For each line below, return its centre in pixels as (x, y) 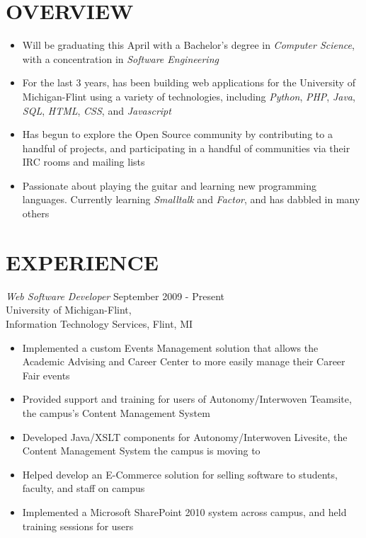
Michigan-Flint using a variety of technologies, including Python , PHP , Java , (189, 96)
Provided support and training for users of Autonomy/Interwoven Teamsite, (187, 399)
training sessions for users (78, 526)
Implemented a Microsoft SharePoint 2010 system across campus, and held (184, 511)
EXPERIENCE (82, 262)
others (36, 213)
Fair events (46, 375)
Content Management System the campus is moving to (141, 451)
